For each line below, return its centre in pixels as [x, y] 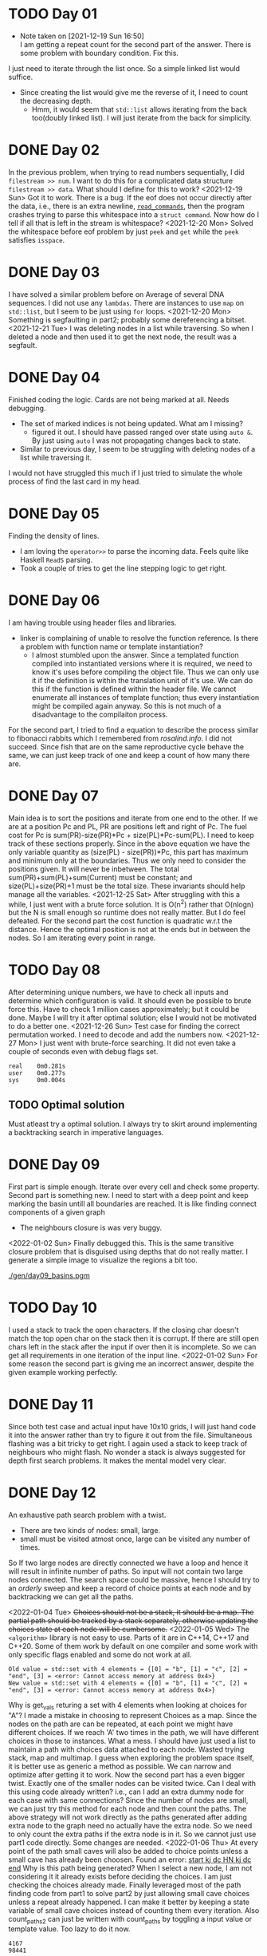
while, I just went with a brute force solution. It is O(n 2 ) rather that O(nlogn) [131, 903]
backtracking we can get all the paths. [71, 1596]
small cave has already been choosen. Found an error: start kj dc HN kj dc [130, 1859]
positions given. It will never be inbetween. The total [94, 869]
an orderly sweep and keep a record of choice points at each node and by [130, 1588]
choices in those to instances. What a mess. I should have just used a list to [132, 1741]
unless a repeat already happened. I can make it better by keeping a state [129, 1902]
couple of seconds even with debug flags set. [83, 1052]
